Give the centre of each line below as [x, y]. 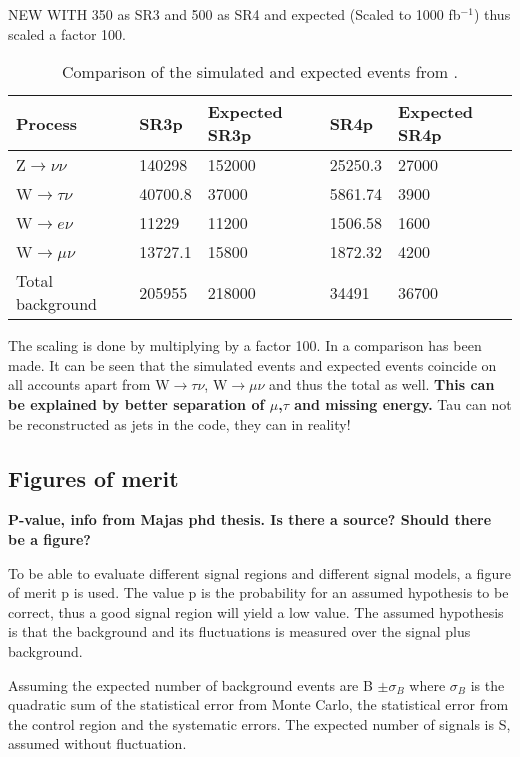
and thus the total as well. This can [382, 384]
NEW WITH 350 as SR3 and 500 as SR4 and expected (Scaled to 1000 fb [234, 14]
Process [47, 123]
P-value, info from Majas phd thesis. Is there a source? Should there [250, 519]
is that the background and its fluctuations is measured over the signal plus [239, 631]
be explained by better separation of [136, 403]
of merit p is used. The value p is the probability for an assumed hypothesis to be [258, 592]
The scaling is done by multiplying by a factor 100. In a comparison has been [245, 345]
